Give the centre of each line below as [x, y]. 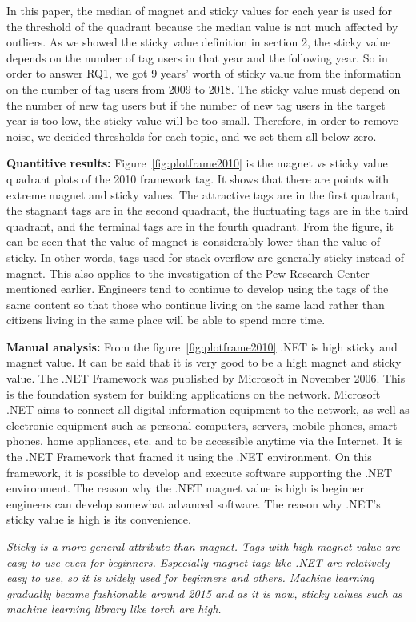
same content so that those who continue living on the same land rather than [196, 304]
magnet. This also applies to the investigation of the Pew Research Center [188, 273]
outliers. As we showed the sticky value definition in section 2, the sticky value [199, 42]
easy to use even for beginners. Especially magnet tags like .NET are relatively [198, 562]
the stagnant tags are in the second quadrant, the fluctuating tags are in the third [208, 210]
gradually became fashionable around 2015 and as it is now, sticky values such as [204, 593]
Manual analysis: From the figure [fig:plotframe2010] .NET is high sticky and [202, 346]
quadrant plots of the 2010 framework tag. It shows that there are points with [198, 178]
